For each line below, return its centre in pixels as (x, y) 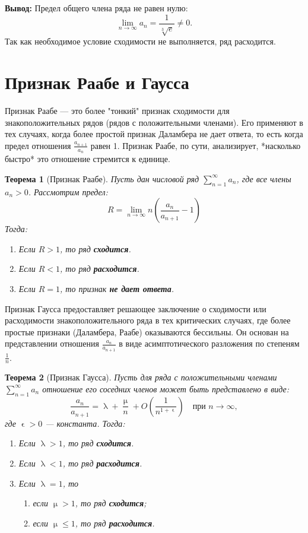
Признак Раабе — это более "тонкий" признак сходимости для (117, 111)
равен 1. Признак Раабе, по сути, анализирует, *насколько (196, 145)
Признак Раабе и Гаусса (97, 82)
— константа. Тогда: (85, 423)
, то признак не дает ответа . (117, 288)
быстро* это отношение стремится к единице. (88, 159)
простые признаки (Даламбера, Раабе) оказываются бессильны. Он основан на (147, 331)
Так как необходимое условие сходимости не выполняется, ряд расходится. (140, 41)
